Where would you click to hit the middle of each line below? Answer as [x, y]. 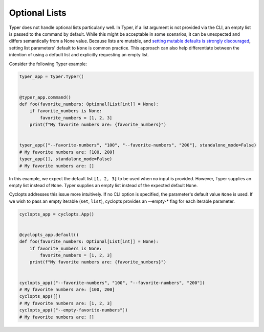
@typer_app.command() [45, 97]
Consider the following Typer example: [48, 64]
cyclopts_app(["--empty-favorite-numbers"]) [74, 310]
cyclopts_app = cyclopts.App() [57, 214]
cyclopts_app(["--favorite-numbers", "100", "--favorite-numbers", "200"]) [112, 283]
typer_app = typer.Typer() [52, 77]
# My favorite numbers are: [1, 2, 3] [66, 303]
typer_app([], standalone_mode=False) [66, 159]
